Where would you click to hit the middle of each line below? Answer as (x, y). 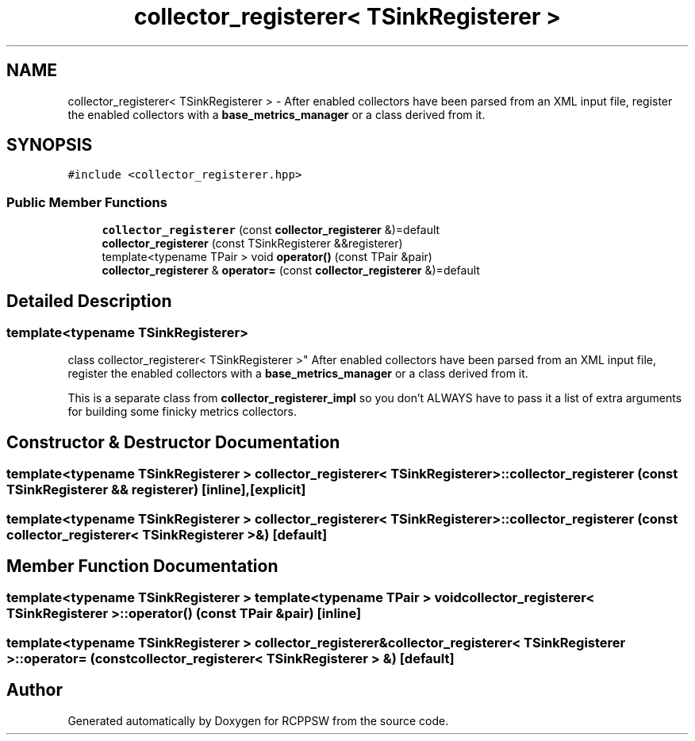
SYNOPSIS (50, 145)
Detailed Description (89, 301)
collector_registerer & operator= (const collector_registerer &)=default (291, 271)
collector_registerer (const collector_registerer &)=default (271, 230)
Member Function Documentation (142, 566)
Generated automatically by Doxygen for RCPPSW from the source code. (258, 720)
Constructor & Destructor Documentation (173, 442)
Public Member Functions (87, 202)
